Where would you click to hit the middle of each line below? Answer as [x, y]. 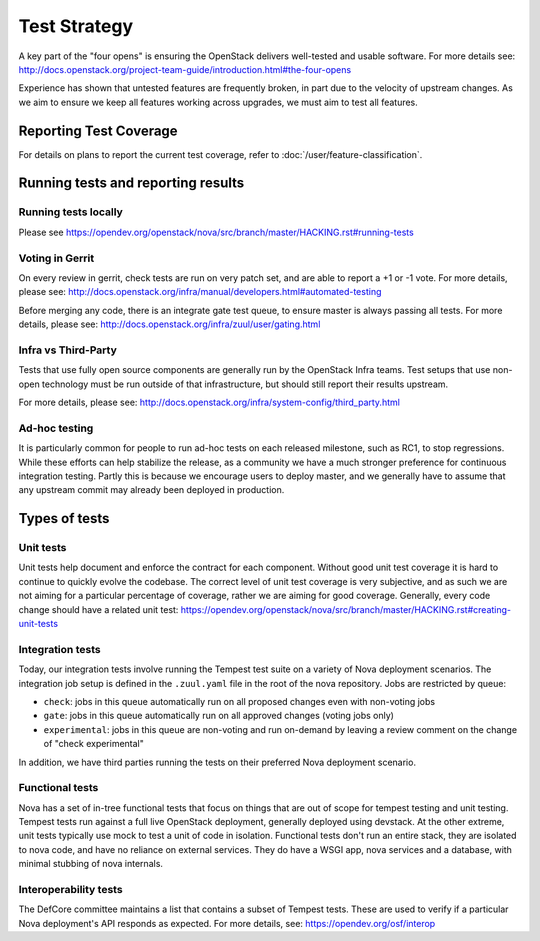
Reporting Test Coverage [98, 130]
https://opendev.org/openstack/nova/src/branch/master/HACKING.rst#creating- [346, 609]
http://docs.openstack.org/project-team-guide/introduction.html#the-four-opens [185, 69]
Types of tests [64, 518]
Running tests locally [71, 212]
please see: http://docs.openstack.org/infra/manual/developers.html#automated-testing [200, 292]
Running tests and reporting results [131, 183]
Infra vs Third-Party [67, 350]
